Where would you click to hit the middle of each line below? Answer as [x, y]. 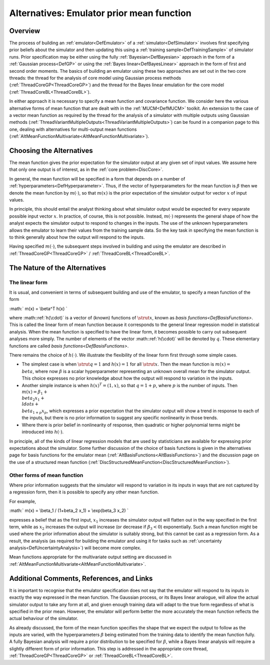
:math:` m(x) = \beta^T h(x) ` [38, 308]
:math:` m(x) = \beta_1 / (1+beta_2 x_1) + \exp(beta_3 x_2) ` [69, 511]
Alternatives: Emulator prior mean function [100, 13]
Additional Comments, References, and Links [81, 578]
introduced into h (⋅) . [43, 432]
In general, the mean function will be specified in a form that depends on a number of [97, 179]
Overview [25, 31]
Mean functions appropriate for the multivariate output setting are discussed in [90, 557]
